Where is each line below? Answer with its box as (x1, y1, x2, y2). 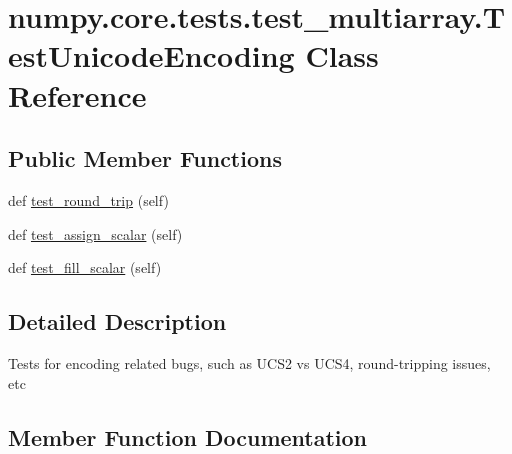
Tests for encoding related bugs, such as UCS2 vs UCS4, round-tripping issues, (8, 352, 491, 373)
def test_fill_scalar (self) (8, 257, 162, 278)
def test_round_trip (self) (8, 189, 169, 210)
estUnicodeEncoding (8, 35, 295, 76)
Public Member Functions (8, 143, 282, 174)
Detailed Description (8, 306, 227, 337)
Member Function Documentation (8, 421, 368, 452)
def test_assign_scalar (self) (8, 223, 183, 244)
